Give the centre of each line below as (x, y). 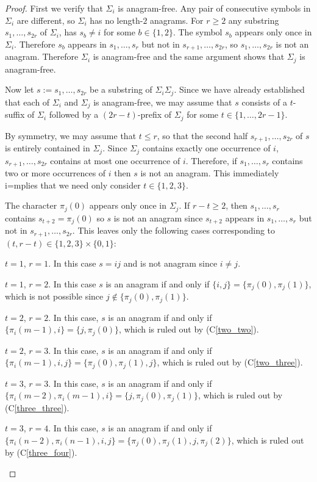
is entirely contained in (48, 148)
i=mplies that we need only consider (73, 185)
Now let (20, 89)
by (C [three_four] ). (41, 452)
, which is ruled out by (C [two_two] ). (189, 329)
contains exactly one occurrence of (206, 148)
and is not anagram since (170, 263)
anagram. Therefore (42, 56)
